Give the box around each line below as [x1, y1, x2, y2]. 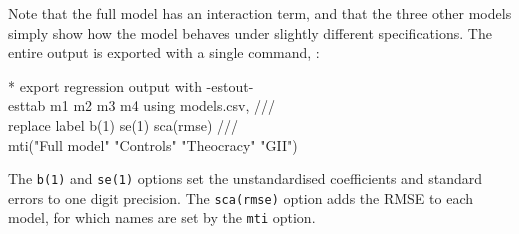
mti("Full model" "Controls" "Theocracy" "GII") [8, 134, 298, 155]
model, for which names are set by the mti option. [8, 207, 316, 228]
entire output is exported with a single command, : [8, 42, 320, 63]
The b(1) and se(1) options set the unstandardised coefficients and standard [8, 168, 483, 189]
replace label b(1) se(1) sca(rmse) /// [8, 114, 239, 135]
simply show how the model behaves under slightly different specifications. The [8, 22, 492, 43]
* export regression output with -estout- [8, 75, 254, 96]
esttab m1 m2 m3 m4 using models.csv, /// [8, 95, 276, 116]
